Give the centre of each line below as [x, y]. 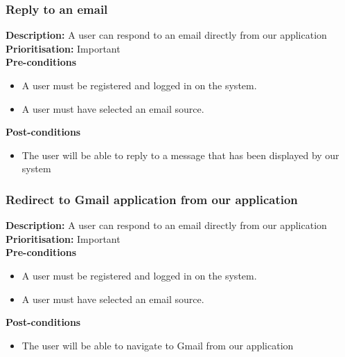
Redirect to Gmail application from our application [152, 199]
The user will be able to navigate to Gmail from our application [158, 345]
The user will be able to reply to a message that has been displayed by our [180, 155]
